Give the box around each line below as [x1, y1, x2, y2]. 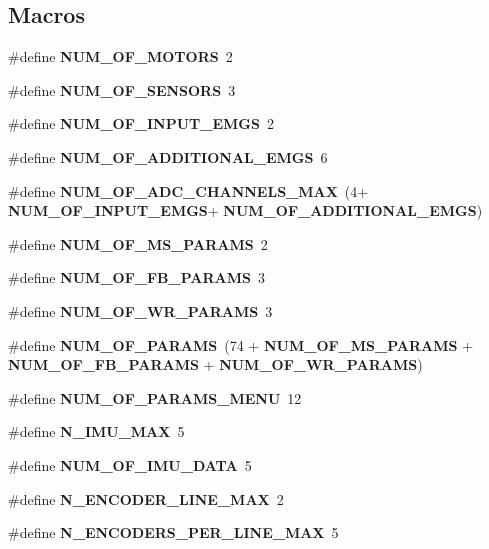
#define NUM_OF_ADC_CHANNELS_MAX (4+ [8, 180, 369, 201]
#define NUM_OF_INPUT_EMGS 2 [8, 113, 274, 134]
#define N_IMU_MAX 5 [8, 421, 185, 442]
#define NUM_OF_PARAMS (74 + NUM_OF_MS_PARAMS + [8, 334, 474, 355]
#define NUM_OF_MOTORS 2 [8, 46, 233, 67]
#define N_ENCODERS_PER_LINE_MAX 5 [8, 522, 339, 543]
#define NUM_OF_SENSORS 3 [8, 79, 236, 100]
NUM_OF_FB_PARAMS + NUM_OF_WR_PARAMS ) [8, 354, 423, 375]
